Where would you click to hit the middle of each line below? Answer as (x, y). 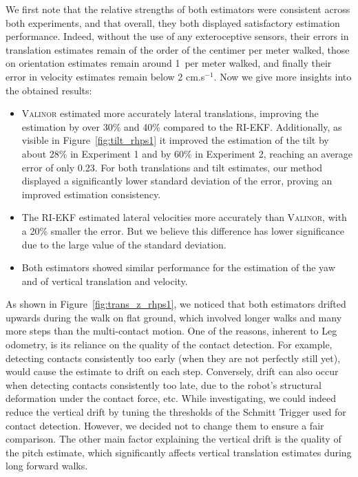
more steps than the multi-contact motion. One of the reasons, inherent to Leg (171, 331)
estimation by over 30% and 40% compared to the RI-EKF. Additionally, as (182, 126)
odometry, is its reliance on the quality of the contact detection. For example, (169, 344)
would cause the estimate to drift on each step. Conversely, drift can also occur (172, 371)
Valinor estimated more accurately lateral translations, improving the (170, 113)
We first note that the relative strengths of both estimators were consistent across (178, 9)
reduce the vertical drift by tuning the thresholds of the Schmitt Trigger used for (176, 412)
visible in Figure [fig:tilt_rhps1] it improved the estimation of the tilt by (175, 140)
